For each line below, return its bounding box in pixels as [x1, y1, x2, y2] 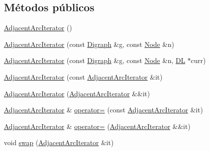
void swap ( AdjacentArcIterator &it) [4, 137, 114, 148]
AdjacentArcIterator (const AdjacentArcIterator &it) [4, 71, 163, 82]
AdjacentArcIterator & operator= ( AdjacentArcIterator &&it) [4, 121, 190, 131]
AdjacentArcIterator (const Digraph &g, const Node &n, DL [4, 55, 186, 65]
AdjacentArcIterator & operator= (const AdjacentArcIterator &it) [4, 105, 203, 115]
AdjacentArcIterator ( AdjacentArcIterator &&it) [4, 88, 150, 98]
